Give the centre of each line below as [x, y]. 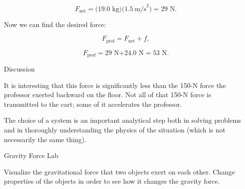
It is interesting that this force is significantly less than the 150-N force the [115, 85]
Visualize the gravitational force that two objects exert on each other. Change [120, 171]
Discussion [19, 69]
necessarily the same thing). [45, 139]
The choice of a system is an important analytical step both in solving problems [122, 120]
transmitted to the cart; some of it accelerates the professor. [93, 104]
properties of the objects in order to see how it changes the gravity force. [112, 181]
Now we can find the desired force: [55, 24]
